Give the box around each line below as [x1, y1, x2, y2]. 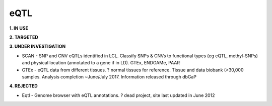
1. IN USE [9, 25, 29, 31]
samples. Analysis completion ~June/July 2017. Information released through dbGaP [22, 73, 196, 80]
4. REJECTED [9, 83, 38, 89]
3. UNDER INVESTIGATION [9, 43, 66, 50]
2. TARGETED [9, 34, 39, 40]
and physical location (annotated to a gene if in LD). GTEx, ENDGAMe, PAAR [22, 60, 180, 66]
